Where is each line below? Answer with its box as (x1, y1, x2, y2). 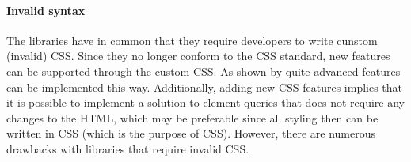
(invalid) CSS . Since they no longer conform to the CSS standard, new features (6, 47, 390, 64)
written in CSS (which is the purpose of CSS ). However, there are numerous (6, 125, 376, 141)
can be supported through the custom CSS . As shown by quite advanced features (6, 62, 401, 79)
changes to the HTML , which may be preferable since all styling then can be (6, 109, 379, 126)
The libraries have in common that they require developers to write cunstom (6, 32, 378, 48)
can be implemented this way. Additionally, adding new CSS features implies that (6, 78, 403, 95)
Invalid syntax (6, 2, 86, 18)
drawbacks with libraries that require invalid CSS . (6, 140, 249, 156)
